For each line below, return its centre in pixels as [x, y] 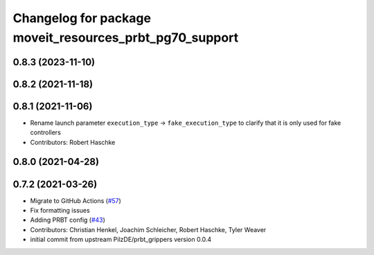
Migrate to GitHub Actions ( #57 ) [75, 200]
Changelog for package [82, 18]
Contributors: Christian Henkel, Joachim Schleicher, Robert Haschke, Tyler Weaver [148, 229]
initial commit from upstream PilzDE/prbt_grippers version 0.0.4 [121, 240]
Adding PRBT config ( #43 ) [68, 220]
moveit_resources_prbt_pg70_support [126, 37]
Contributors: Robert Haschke [73, 142]
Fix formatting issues [60, 210]
